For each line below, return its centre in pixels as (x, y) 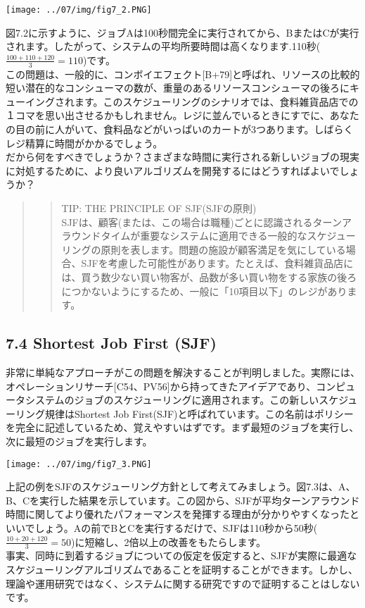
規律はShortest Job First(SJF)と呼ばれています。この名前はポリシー (199, 413)
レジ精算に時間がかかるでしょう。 (84, 143)
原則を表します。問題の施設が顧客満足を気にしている (223, 249)
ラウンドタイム (96, 236)
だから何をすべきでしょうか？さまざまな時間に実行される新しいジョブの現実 (183, 157)
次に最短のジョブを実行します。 (79, 441)
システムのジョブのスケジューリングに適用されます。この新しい (172, 400)
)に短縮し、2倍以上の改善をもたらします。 (169, 541)
